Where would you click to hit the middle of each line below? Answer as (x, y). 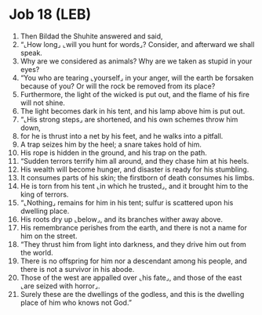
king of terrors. (44, 194)
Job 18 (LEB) (50, 14)
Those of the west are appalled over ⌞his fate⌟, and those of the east (131, 277)
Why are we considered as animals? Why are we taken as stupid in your (136, 61)
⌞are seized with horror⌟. (60, 286)
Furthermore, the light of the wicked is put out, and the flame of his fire (135, 94)
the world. (36, 252)
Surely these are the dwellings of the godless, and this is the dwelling (132, 294)
